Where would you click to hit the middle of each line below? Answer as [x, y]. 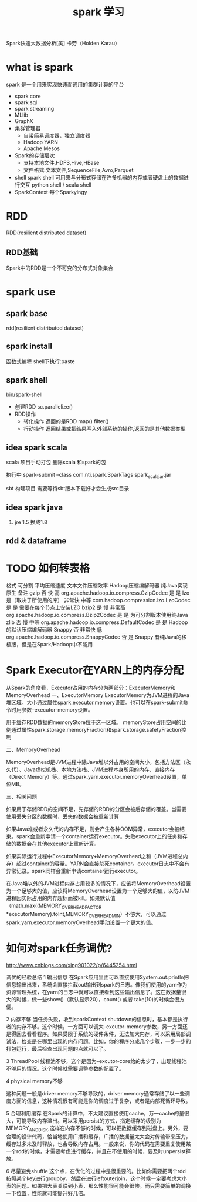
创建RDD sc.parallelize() [44, 406]
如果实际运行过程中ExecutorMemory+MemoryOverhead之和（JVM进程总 [95, 856]
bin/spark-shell [24, 394]
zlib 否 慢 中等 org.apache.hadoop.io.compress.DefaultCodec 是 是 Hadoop [97, 622]
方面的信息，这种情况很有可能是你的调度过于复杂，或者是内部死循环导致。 [101, 1101]
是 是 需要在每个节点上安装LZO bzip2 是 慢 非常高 [66, 607]
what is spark [40, 67]
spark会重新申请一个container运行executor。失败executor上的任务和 [99, 836]
